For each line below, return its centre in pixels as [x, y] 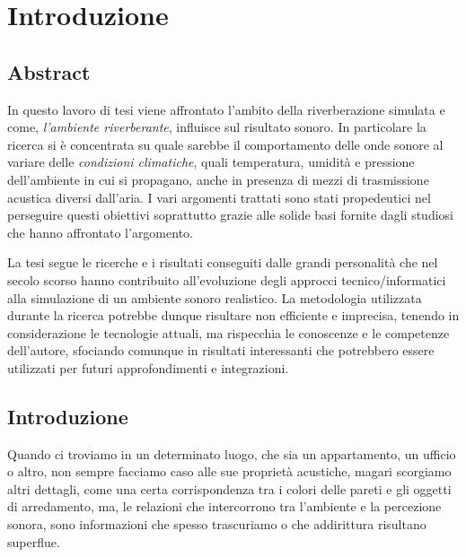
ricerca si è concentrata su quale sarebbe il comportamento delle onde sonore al [225, 144]
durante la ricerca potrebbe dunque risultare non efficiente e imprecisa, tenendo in [233, 315]
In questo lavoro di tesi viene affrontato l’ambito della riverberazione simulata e [226, 109]
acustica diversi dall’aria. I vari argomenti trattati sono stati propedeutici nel [219, 197]
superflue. [34, 541]
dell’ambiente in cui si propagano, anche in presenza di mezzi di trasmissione [218, 179]
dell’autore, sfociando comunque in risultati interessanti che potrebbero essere [221, 350]
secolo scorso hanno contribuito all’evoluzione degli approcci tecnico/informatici [227, 279]
